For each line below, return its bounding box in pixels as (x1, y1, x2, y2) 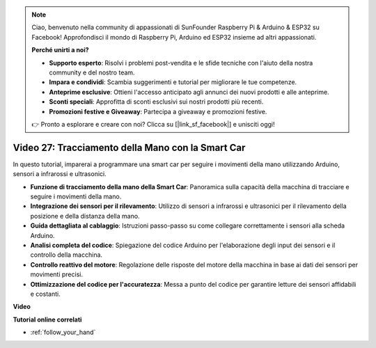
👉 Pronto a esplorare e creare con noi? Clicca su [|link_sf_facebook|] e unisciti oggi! (31, 120, 275, 128)
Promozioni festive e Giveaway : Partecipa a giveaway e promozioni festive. (49, 107, 267, 116)
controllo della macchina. (30, 251, 103, 259)
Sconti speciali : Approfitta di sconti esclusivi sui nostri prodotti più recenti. (49, 97, 264, 106)
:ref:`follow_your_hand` (30, 328, 96, 337)
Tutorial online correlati (13, 315, 82, 324)
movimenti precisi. (30, 270, 84, 278)
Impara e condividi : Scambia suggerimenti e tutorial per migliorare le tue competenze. (49, 78, 297, 86)
